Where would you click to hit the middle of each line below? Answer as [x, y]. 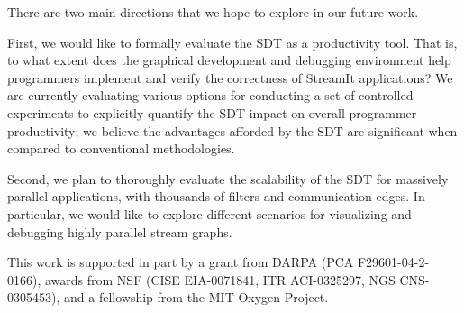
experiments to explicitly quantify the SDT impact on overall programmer [212, 112]
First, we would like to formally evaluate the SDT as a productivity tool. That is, [232, 42]
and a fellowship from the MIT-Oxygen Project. [196, 297]
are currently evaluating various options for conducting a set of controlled [210, 95]
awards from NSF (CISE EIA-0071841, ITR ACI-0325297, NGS [220, 279]
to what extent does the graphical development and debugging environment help [229, 60]
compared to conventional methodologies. [121, 148]
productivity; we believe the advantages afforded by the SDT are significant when [232, 130]
